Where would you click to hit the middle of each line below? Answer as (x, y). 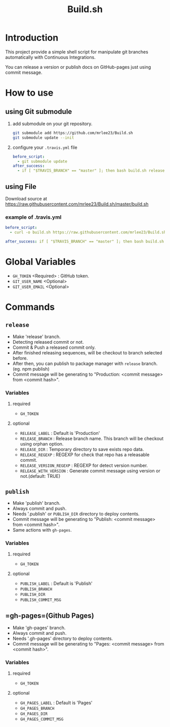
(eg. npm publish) (31, 369)
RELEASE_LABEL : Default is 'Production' (60, 433)
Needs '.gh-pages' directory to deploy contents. (62, 638)
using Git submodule (39, 112)
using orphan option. (42, 444)
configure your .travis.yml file (45, 147)
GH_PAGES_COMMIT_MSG (42, 719)
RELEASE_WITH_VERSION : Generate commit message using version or (90, 471)
